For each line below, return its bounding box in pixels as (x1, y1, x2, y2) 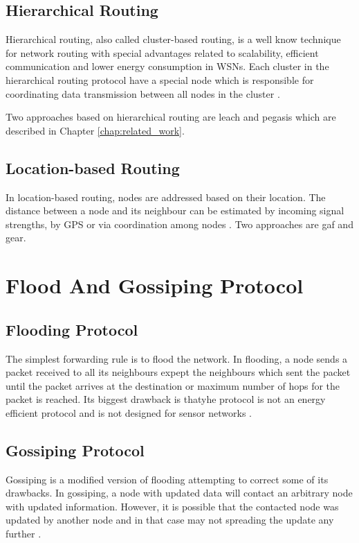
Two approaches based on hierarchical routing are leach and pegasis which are (6, 110, 336, 124)
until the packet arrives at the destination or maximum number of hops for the (6, 378, 340, 393)
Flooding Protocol (6, 318, 138, 340)
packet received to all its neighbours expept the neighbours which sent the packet (6, 365, 351, 379)
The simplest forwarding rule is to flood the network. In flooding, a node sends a (6, 351, 348, 365)
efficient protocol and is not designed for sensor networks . (6, 405, 252, 420)
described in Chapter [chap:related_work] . (6, 123, 185, 137)
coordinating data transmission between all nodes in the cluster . (6, 86, 280, 101)
